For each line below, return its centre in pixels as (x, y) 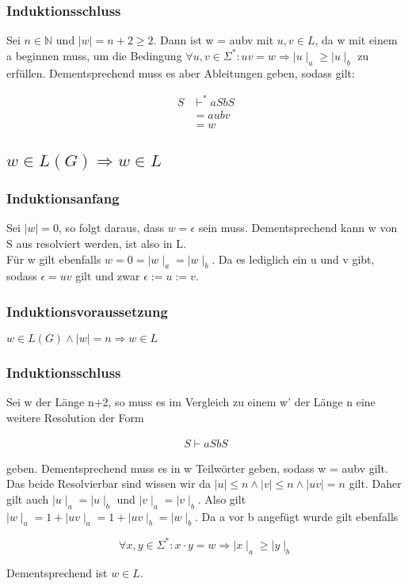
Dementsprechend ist (57, 572)
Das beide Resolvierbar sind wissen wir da (109, 483)
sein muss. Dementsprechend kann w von (298, 228)
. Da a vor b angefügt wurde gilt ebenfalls (297, 516)
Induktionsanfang (63, 198)
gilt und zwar (108, 276)
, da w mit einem (356, 40)
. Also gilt (222, 498)
